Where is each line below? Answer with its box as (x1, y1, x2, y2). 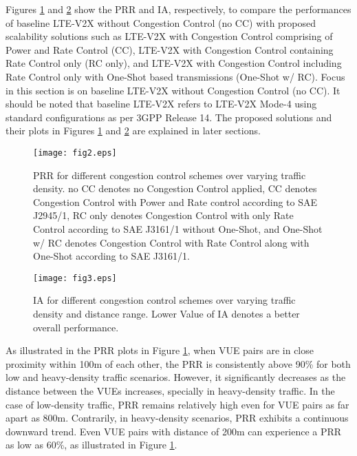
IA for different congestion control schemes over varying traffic (33, 293, 296, 307)
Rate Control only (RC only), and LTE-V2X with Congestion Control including (6, 56, 342, 70)
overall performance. (33, 320, 119, 334)
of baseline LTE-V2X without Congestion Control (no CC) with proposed (6, 15, 316, 30)
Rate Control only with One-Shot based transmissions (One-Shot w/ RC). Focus (6, 69, 345, 83)
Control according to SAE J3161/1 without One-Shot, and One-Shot (33, 221, 323, 236)
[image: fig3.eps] (33, 273, 117, 283)
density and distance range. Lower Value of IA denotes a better (33, 307, 300, 320)
